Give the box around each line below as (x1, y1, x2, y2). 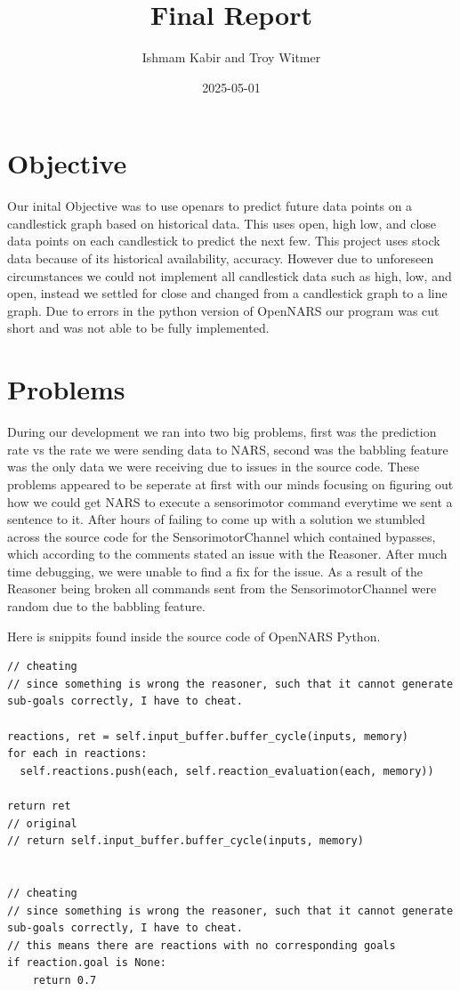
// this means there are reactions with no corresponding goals (7, 939, 396, 952)
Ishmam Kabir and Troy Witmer (141, 48, 321, 67)
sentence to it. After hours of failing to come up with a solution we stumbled (7, 510, 425, 528)
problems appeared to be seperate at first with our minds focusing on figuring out (7, 474, 454, 493)
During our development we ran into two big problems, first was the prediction (7, 423, 437, 441)
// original (7, 817, 77, 830)
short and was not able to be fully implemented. (7, 318, 270, 337)
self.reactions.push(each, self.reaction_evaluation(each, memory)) (20, 764, 434, 777)
